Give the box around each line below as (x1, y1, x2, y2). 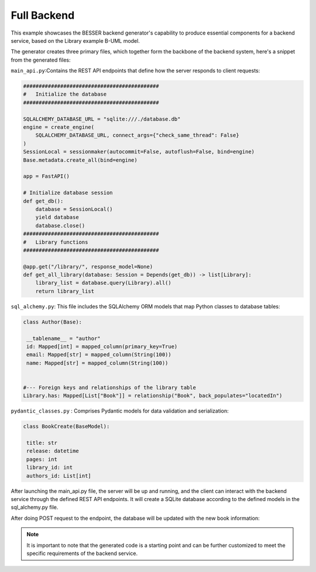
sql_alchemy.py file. (11, 504, 59, 511)
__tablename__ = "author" (26, 335, 101, 342)
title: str (26, 440, 58, 447)
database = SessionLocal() (35, 206, 114, 212)
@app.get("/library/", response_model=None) (23, 263, 153, 270)
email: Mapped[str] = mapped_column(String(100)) (26, 352, 172, 358)
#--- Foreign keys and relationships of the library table (23, 384, 196, 391)
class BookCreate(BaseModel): (23, 423, 110, 430)
